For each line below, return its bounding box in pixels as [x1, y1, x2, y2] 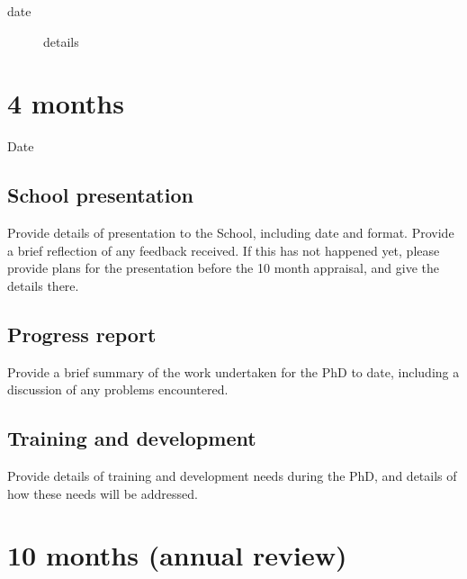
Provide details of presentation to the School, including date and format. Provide [7, 223, 454, 242]
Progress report [7, 320, 157, 348]
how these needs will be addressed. [7, 484, 198, 502]
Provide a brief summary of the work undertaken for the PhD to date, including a [7, 362, 460, 381]
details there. [7, 276, 79, 294]
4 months [7, 85, 124, 122]
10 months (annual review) [7, 537, 347, 574]
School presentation [7, 181, 193, 209]
